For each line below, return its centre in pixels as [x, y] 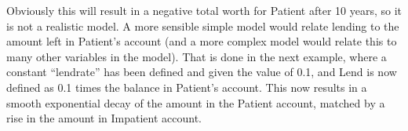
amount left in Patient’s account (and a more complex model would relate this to [202, 41]
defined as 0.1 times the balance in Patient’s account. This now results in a [187, 87]
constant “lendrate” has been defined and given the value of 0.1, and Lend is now [202, 72]
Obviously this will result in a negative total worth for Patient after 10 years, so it [204, 10]
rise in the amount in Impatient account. [104, 118]
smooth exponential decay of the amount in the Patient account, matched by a [196, 102]
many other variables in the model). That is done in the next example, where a [197, 56]
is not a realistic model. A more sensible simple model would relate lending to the [203, 25]
